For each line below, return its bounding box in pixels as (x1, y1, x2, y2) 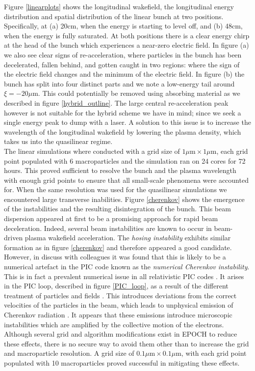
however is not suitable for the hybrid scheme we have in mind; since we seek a (4, 107, 241, 117)
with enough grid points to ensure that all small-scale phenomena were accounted (4, 174, 249, 185)
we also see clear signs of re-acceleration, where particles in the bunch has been (4, 49, 242, 59)
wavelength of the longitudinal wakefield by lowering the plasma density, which (4, 126, 241, 137)
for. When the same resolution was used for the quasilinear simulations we (4, 184, 227, 195)
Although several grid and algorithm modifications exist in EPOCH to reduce (4, 329, 237, 339)
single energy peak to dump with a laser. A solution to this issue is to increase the (4, 117, 251, 127)
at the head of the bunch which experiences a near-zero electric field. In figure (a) (4, 40, 249, 50)
